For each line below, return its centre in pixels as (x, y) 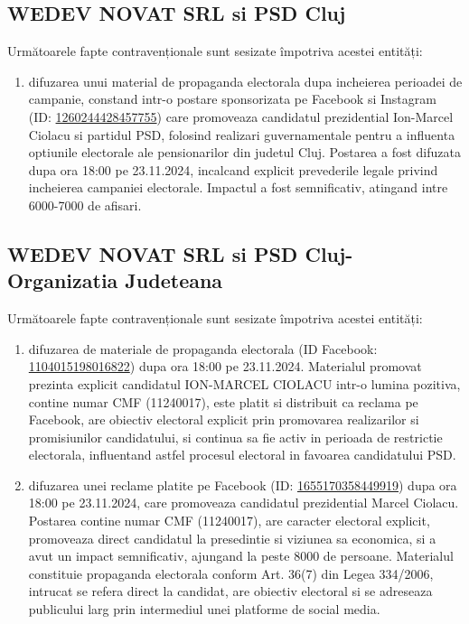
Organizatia (63, 280)
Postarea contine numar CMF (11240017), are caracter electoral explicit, (229, 521)
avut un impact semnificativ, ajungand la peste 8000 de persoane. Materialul (241, 556)
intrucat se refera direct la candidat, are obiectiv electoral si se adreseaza (230, 591)
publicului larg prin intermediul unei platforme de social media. (204, 609)
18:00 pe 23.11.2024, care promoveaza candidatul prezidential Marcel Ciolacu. (244, 503)
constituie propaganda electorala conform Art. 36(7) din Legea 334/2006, (231, 573)
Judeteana (174, 280)
